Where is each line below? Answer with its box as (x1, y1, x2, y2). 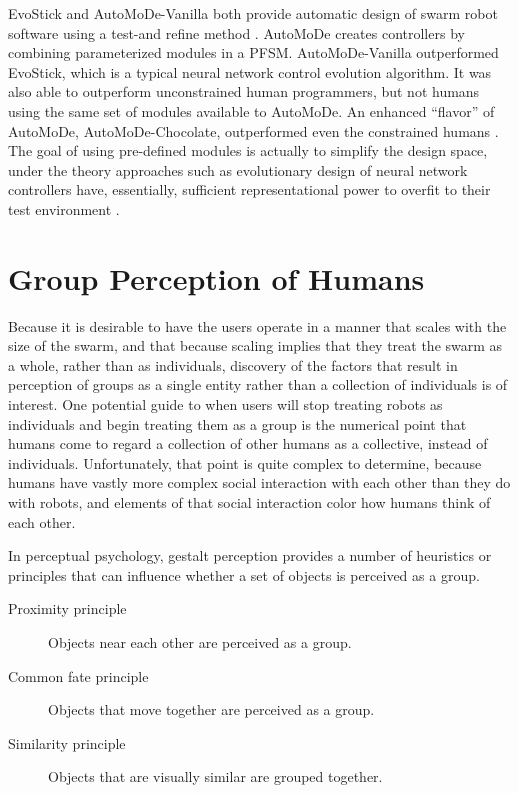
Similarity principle (8, 732, 126, 753)
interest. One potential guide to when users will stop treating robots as (8, 394, 443, 415)
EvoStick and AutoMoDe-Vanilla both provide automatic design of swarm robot (8, 3, 498, 23)
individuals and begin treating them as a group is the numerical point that (8, 413, 467, 434)
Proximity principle (8, 598, 127, 619)
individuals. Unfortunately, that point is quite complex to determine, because (8, 452, 482, 473)
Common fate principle (8, 665, 149, 686)
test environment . (8, 198, 120, 219)
